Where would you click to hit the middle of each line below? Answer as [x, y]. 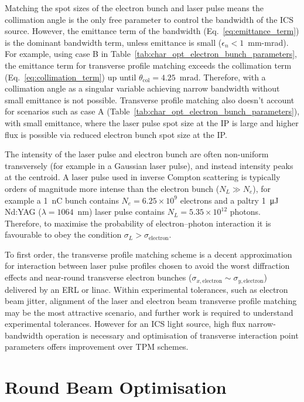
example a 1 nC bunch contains [62, 200]
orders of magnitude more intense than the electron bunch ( [112, 188]
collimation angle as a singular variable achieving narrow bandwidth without [142, 88]
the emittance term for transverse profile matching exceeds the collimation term [148, 65]
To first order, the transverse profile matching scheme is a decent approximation [148, 254]
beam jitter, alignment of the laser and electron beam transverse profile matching [151, 301]
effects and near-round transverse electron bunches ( [98, 277]
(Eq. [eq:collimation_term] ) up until [71, 77]
